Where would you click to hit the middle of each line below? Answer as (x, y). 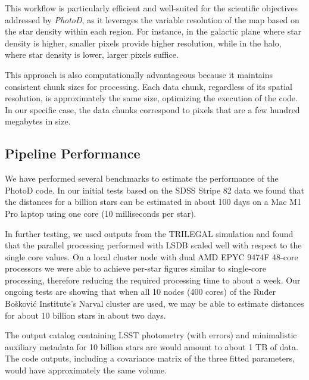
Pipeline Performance (73, 153)
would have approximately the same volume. (86, 370)
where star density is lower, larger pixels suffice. (92, 54)
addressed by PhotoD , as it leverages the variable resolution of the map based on (152, 19)
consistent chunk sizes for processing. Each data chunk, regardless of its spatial (149, 86)
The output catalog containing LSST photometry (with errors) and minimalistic (151, 335)
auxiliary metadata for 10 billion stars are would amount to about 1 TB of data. (152, 346)
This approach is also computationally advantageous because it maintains (139, 74)
